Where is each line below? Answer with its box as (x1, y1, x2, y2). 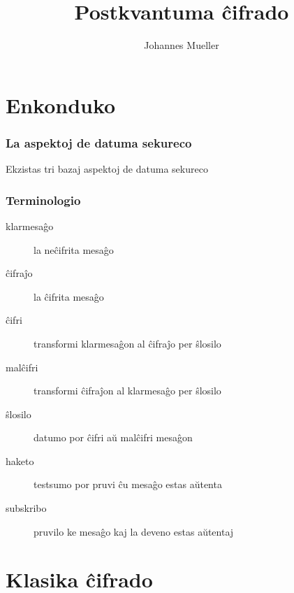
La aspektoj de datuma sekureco (6, 134, 192, 151)
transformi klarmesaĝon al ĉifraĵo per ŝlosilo (34, 336, 221, 350)
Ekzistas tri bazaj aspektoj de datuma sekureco (6, 162, 208, 176)
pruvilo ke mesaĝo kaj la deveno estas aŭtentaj (34, 524, 234, 538)
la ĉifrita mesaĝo (34, 289, 104, 303)
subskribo (6, 501, 47, 515)
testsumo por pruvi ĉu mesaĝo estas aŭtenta (34, 477, 222, 492)
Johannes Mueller (144, 38, 219, 52)
